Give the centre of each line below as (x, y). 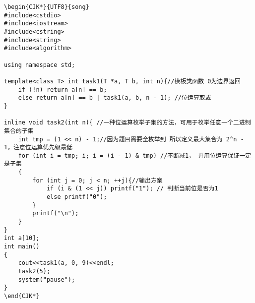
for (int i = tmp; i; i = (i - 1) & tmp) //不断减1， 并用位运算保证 (129, 155)
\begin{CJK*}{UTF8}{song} (47, 7)
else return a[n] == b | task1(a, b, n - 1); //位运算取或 (115, 98)
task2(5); (34, 271)
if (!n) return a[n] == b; (63, 90)
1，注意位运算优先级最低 (38, 148)
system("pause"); (47, 279)
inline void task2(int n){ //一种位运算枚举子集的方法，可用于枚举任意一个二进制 (127, 123)
